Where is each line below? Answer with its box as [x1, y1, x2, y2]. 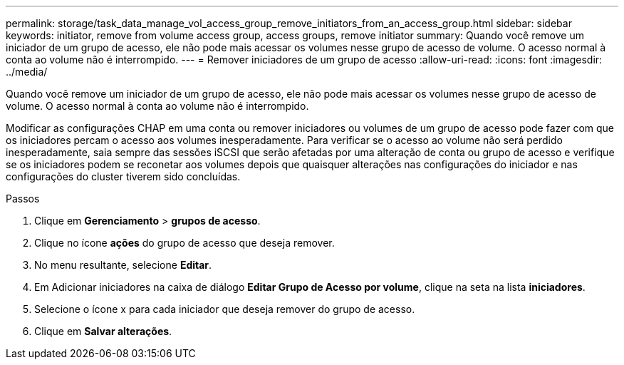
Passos [6, 192, 40, 205]
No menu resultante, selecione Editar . [34, 259, 212, 271]
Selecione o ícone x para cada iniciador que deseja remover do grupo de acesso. [34, 303, 415, 315]
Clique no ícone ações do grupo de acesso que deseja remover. [34, 237, 335, 249]
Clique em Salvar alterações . [34, 325, 172, 337]
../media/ [6, 66, 48, 78]
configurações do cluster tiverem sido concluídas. [6, 170, 241, 182]
